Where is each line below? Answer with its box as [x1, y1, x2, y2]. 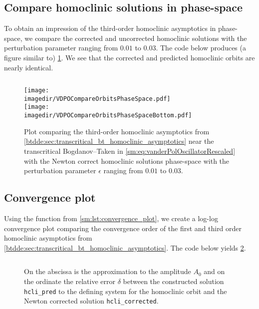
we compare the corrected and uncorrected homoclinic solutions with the [24, 32, 247, 43]
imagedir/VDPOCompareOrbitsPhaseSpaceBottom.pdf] [24, 112, 192, 119]
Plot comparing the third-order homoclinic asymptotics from [24, 126, 210, 136]
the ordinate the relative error [24, 276, 115, 286]
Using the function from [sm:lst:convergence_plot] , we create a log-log [4, 213, 218, 223]
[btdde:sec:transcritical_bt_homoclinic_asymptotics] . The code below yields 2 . [4, 242, 246, 253]
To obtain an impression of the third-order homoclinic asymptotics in [4, 23, 216, 33]
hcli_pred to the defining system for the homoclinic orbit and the [24, 286, 227, 296]
